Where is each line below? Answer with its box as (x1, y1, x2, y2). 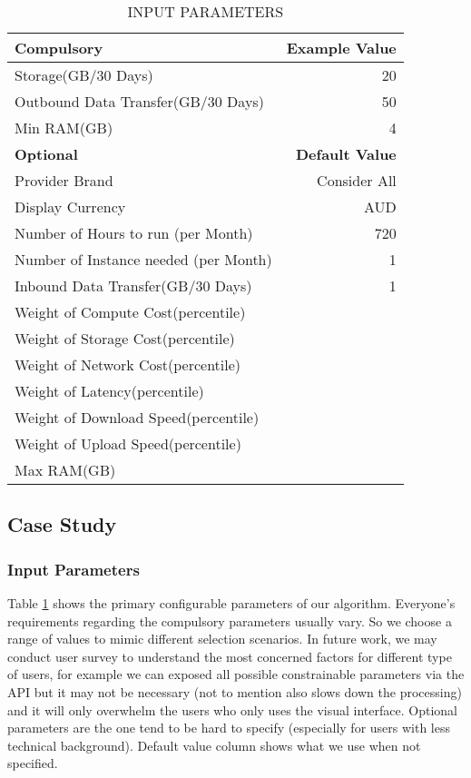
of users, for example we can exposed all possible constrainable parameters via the (7, 665, 465, 684)
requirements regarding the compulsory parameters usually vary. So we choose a (7, 611, 452, 630)
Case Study (7, 510, 117, 538)
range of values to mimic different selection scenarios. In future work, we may (7, 629, 437, 648)
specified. (7, 753, 58, 773)
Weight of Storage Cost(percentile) (15, 328, 235, 349)
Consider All (317, 170, 397, 191)
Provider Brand (15, 170, 113, 191)
